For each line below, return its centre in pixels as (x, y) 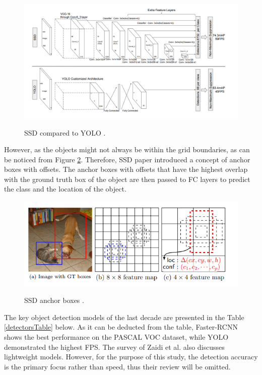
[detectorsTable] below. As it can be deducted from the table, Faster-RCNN (121, 327)
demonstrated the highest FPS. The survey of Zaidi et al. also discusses (114, 347)
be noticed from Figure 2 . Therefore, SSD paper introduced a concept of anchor (127, 159)
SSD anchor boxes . (54, 300)
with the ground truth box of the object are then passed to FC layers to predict (127, 179)
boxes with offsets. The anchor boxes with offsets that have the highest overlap (126, 169)
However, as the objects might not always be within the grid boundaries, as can (127, 149)
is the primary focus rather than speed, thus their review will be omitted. (117, 366)
